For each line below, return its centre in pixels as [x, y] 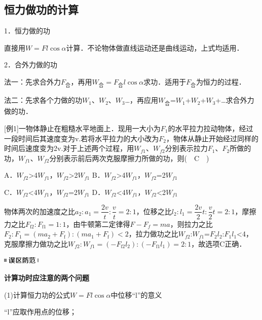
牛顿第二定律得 [105, 224]
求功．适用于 [165, 81]
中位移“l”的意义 [136, 294]
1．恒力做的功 [27, 31]
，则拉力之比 [191, 224]
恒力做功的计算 [41, 9]
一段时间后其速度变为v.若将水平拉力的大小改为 [82, 138]
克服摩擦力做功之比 [36, 243]
